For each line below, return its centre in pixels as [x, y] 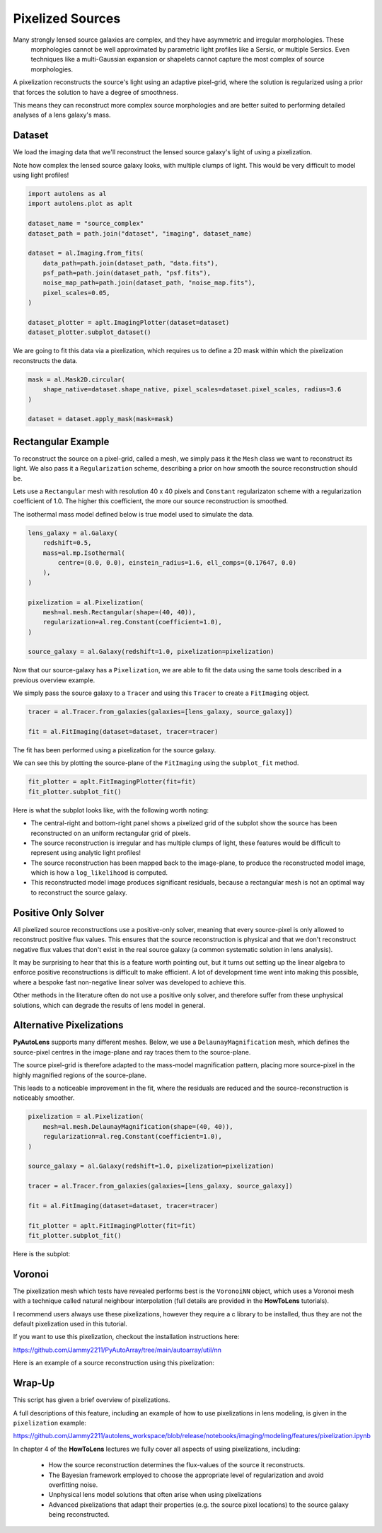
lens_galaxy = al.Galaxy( [73, 533]
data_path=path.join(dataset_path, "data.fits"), [131, 263]
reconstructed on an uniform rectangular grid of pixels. [111, 833]
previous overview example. [54, 680]
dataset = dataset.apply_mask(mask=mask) [101, 419]
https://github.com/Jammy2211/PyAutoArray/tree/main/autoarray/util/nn [117, 1350]
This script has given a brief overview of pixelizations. [92, 1400]
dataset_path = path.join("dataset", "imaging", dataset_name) [140, 233]
